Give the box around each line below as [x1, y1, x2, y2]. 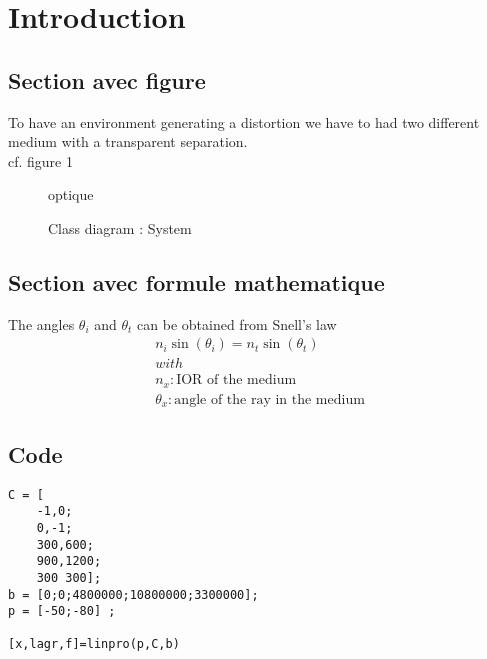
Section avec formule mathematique [8, 266, 385, 297]
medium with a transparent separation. [8, 131, 248, 152]
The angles [8, 313, 75, 334]
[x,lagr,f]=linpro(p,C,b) [8, 637, 180, 652]
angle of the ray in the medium [174, 392, 365, 407]
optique [48, 184, 94, 205]
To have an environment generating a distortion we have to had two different [8, 111, 480, 132]
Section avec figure [8, 64, 206, 95]
